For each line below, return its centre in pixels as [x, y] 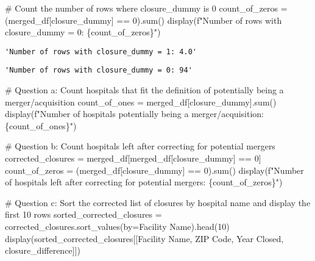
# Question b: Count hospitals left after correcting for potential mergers [140, 146]
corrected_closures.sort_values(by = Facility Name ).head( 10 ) [117, 227]
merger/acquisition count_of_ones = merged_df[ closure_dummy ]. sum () [141, 102]
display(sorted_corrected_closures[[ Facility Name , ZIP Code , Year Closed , [144, 238]
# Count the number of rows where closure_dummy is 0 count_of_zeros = [146, 8]
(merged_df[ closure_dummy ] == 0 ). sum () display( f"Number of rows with [143, 20]
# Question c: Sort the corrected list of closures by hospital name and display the [158, 202]
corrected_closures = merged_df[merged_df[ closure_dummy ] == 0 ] [133, 158]
